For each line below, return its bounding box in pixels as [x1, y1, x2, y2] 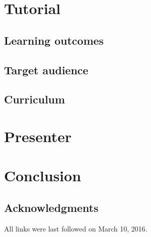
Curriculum [4, 91, 65, 107]
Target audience [4, 62, 88, 77]
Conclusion [4, 165, 81, 186]
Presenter [4, 126, 72, 146]
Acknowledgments [4, 199, 98, 215]
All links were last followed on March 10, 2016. [4, 223, 147, 233]
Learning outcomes [4, 32, 104, 48]
